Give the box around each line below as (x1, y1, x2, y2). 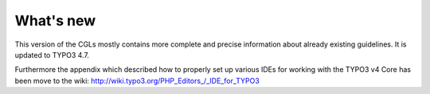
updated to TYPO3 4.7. (14, 50, 89, 59)
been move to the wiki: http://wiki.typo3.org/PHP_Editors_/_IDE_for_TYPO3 (14, 76, 260, 85)
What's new (14, 12, 96, 29)
